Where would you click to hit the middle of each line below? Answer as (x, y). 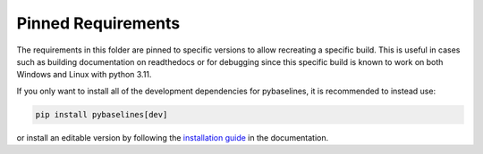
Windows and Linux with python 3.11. (84, 75)
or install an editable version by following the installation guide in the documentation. (173, 137)
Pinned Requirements (98, 23)
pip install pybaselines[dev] (102, 114)
